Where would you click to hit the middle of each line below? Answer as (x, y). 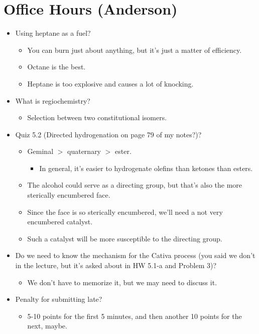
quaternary (84, 151)
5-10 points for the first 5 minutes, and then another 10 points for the (135, 316)
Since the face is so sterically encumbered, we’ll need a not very (125, 212)
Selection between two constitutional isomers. (97, 117)
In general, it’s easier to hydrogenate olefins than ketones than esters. (146, 168)
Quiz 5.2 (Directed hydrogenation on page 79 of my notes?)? (108, 134)
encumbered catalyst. (60, 222)
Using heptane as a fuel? (53, 33)
